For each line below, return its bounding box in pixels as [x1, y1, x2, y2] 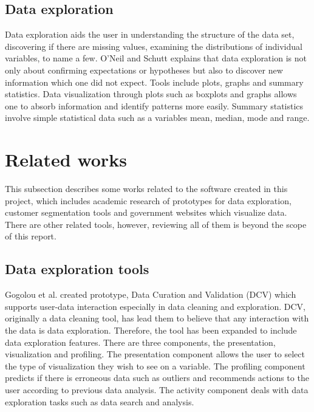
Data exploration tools [5, 259, 149, 278]
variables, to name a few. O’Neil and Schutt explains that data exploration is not [5, 52, 307, 64]
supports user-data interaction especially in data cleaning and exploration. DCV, [5, 300, 305, 312]
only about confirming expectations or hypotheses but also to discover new [5, 63, 283, 76]
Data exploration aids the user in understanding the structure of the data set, [5, 28, 295, 41]
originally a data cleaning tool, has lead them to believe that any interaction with [5, 312, 309, 324]
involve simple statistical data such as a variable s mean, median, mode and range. [5, 111, 310, 124]
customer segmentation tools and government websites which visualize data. [5, 206, 287, 219]
